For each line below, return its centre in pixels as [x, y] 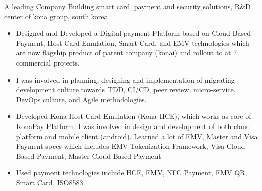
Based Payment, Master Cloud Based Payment [88, 155]
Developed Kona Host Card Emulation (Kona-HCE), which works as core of [134, 116]
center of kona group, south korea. [57, 16]
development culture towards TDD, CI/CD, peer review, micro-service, [126, 89]
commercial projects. [48, 62]
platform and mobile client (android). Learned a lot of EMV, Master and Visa [137, 136]
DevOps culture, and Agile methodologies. [81, 99]
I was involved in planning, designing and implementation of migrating [125, 79]
